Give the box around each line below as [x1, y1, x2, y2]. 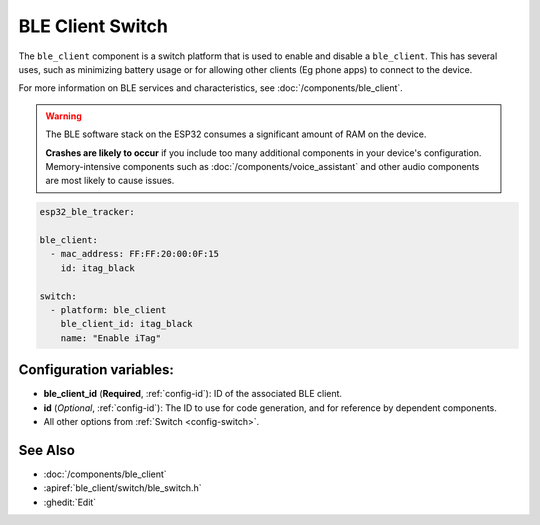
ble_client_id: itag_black [60, 318, 194, 330]
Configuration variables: [18, 361, 175, 379]
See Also [18, 441, 75, 459]
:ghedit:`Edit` [43, 496, 97, 508]
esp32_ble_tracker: [39, 206, 135, 218]
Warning [45, 110, 82, 122]
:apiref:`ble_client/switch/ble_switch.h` [43, 482, 202, 494]
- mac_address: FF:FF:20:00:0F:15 [50, 248, 220, 260]
